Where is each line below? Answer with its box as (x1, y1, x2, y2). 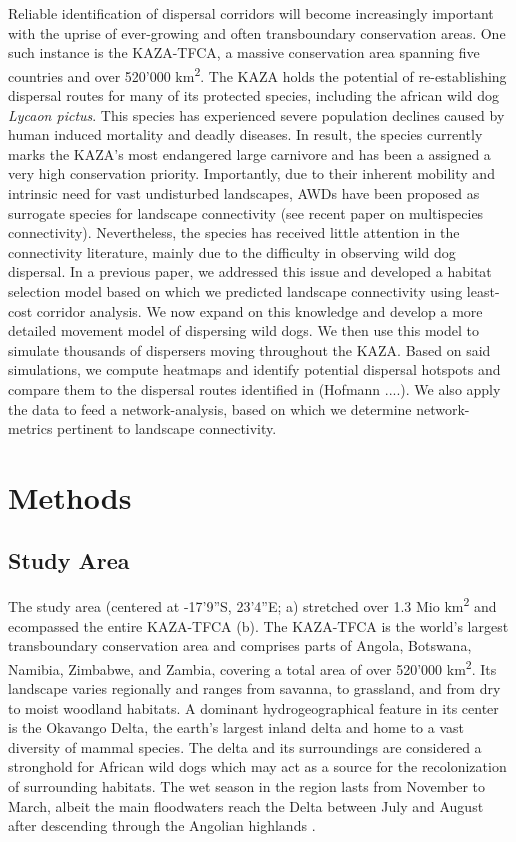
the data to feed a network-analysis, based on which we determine (8, 398, 412, 419)
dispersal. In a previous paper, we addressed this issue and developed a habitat (8, 261, 492, 282)
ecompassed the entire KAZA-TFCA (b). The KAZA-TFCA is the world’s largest (8, 615, 509, 636)
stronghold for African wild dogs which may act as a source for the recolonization (8, 756, 507, 777)
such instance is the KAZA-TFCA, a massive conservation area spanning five (8, 42, 480, 63)
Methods (8, 476, 132, 517)
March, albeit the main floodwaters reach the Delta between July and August (8, 795, 484, 816)
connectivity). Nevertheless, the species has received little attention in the (8, 222, 460, 243)
